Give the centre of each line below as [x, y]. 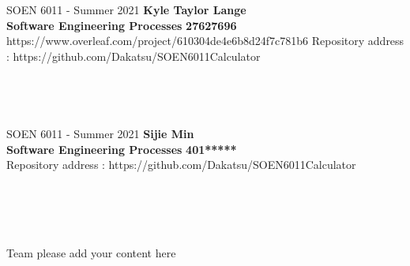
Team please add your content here [91, 253]
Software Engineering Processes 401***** [122, 149]
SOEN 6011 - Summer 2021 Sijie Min [100, 133]
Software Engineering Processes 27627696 [122, 25]
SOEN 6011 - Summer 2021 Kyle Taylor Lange [126, 10]
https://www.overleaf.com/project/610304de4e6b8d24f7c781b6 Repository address [205, 41]
